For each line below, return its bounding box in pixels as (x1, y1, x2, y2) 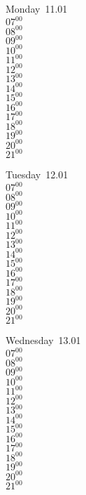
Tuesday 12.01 (6, 167, 69, 182)
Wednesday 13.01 (6, 333, 81, 348)
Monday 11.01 (6, 1, 68, 15)
